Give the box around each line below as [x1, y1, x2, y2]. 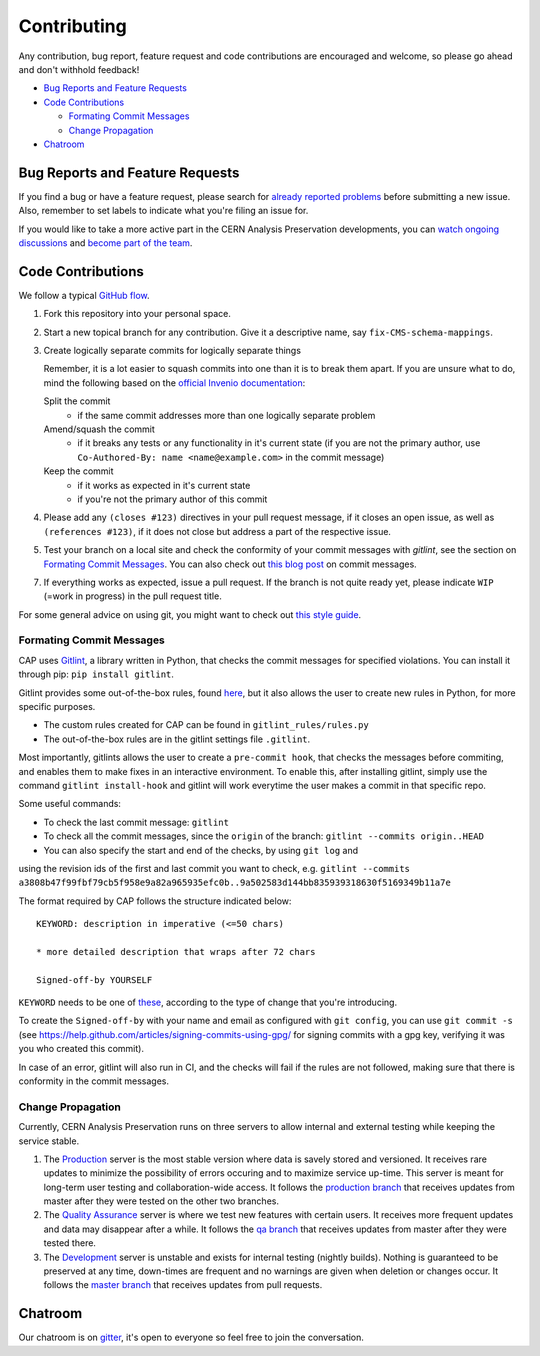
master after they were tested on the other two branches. [43, 1195, 280, 1207]
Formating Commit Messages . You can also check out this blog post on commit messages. [43, 558, 417, 570]
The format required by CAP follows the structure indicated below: [18, 895, 292, 907]
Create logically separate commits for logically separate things [43, 345, 302, 357]
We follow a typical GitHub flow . [18, 289, 150, 301]
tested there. [43, 1237, 97, 1249]
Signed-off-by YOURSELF [36, 974, 153, 985]
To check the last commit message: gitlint [43, 816, 230, 828]
